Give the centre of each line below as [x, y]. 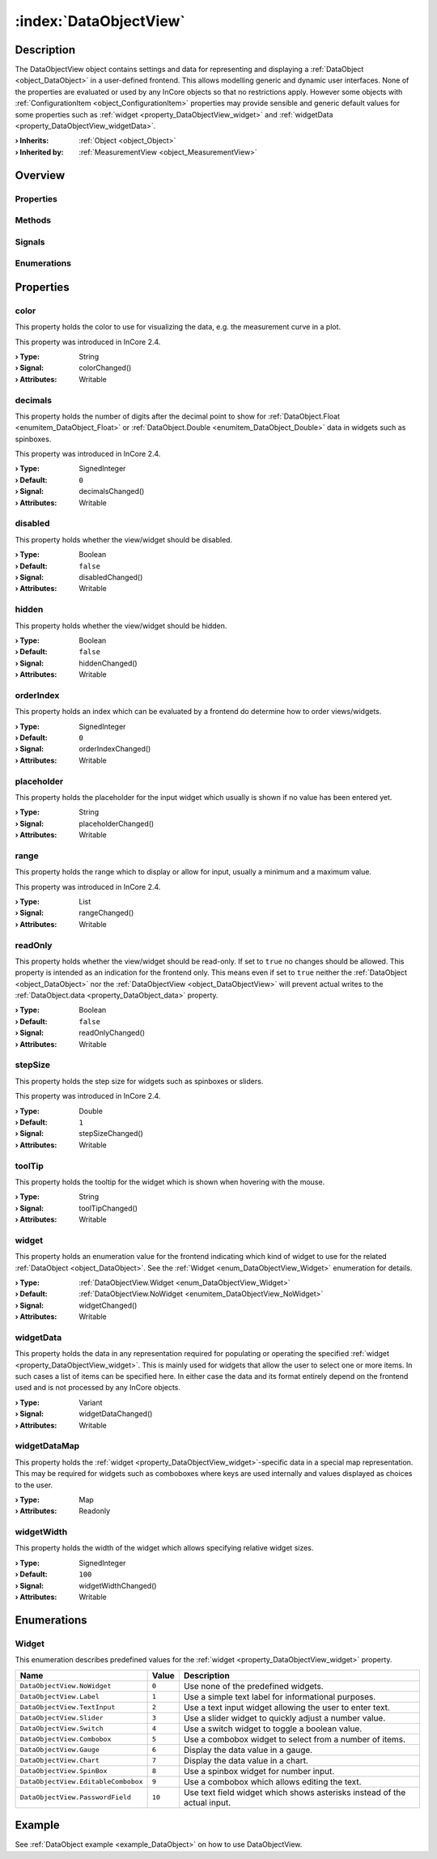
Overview [40, 175]
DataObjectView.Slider [62, 1718]
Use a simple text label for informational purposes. [280, 1696]
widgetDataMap [47, 1446]
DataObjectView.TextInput [68, 1707]
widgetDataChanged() [116, 1414]
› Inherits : [32, 141]
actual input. [207, 1802]
